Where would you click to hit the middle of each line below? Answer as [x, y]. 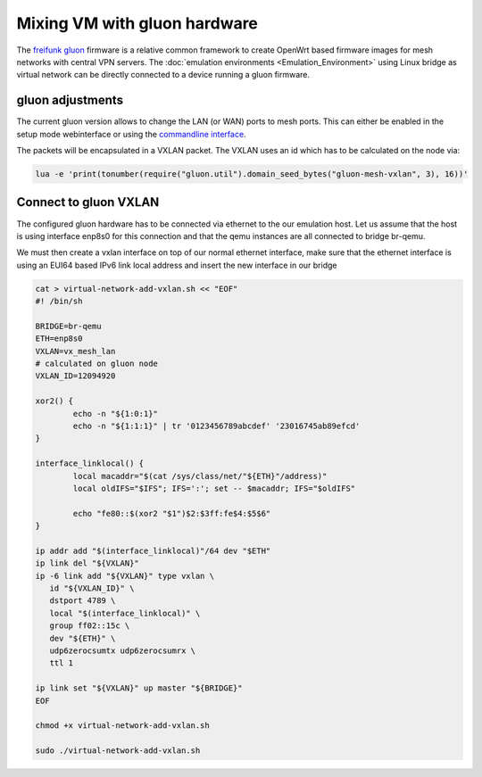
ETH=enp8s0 [59, 339]
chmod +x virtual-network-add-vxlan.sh [122, 726]
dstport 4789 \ [83, 601]
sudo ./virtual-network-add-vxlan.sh [118, 751]
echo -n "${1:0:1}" [115, 413]
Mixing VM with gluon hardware [137, 23]
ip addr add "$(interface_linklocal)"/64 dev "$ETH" [153, 550]
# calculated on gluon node [96, 364]
